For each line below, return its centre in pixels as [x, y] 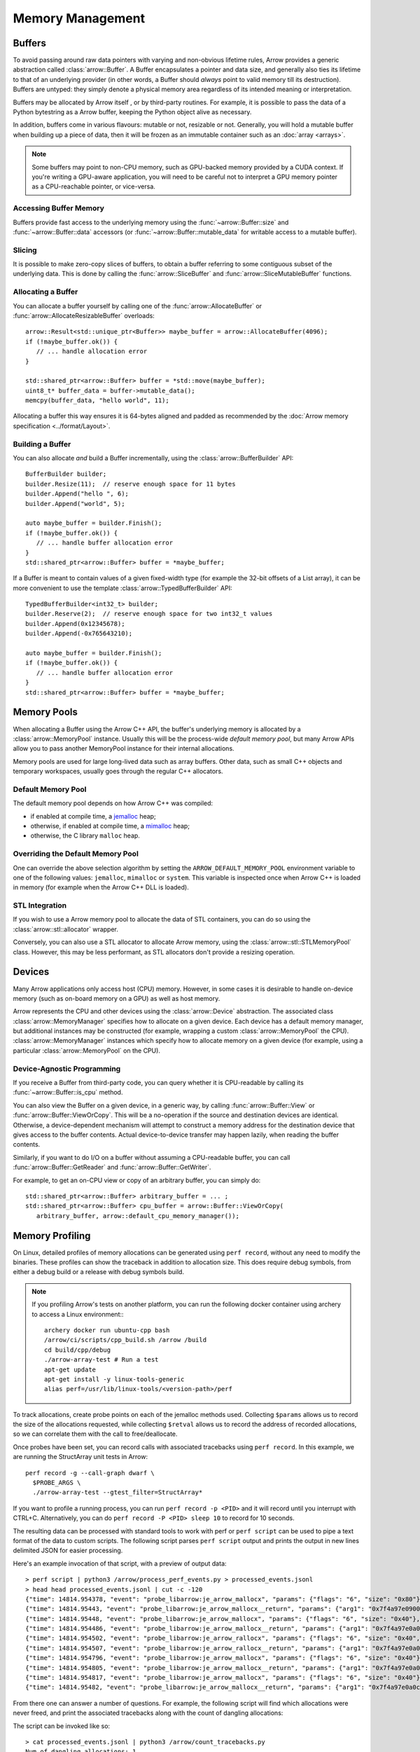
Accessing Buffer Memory [58, 208]
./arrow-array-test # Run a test [101, 1360]
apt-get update [70, 1369]
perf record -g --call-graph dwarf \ [90, 1473]
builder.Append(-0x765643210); [79, 634]
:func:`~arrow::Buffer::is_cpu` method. [68, 1093]
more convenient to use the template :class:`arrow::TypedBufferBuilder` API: [122, 588]
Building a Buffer [42, 444]
